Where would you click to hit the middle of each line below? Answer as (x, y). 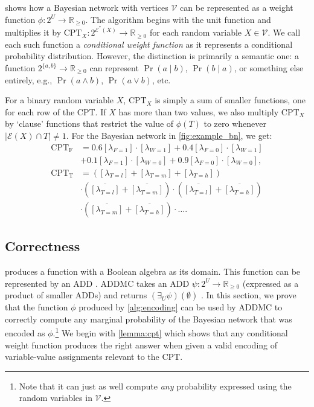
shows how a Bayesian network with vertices (87, 7)
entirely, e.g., (29, 79)
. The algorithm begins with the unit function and (178, 19)
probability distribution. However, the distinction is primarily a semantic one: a (152, 56)
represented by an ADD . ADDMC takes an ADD (97, 283)
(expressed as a (271, 283)
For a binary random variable (59, 100)
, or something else (269, 68)
